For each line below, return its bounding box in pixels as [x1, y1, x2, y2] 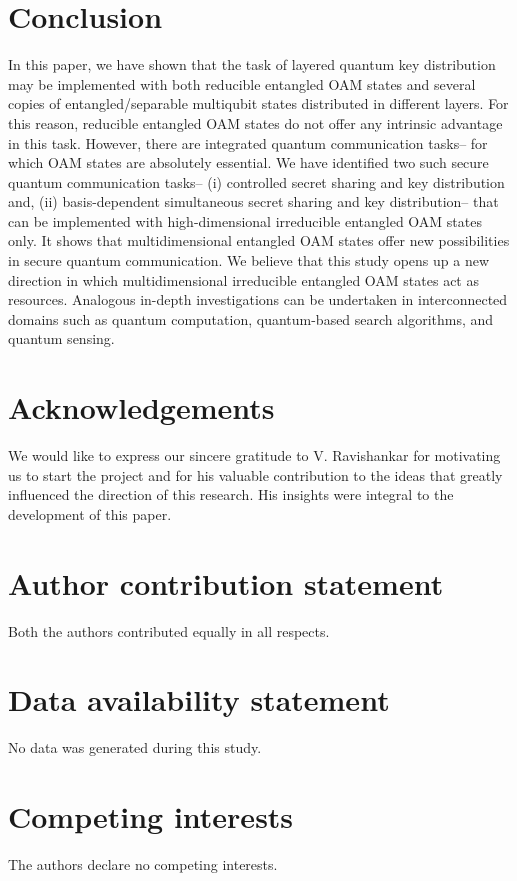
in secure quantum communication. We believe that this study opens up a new [8, 250, 490, 271]
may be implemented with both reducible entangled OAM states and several [8, 73, 476, 94]
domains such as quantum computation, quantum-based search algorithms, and [8, 308, 494, 329]
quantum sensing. [8, 328, 115, 349]
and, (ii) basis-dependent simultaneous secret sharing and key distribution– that [8, 191, 499, 212]
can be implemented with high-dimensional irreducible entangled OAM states [8, 210, 482, 231]
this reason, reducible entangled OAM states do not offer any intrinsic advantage [8, 112, 503, 133]
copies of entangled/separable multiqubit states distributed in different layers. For [8, 93, 509, 114]
